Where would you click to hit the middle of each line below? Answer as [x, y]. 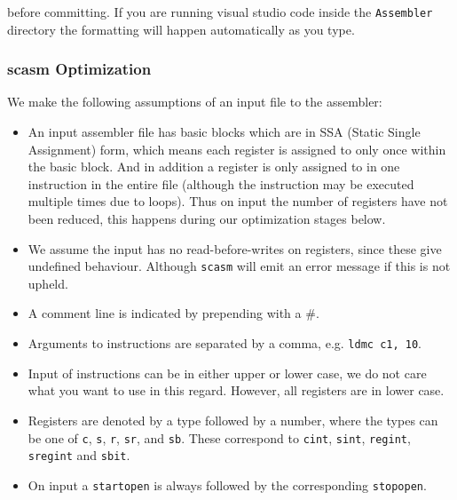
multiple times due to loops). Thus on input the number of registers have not [238, 201]
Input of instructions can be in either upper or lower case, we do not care [227, 373]
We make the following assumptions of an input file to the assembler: [195, 102]
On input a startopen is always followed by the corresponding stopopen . [227, 484]
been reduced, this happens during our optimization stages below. [207, 219]
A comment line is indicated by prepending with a [165, 313]
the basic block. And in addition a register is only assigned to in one [214, 167]
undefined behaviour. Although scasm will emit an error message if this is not [239, 266]
